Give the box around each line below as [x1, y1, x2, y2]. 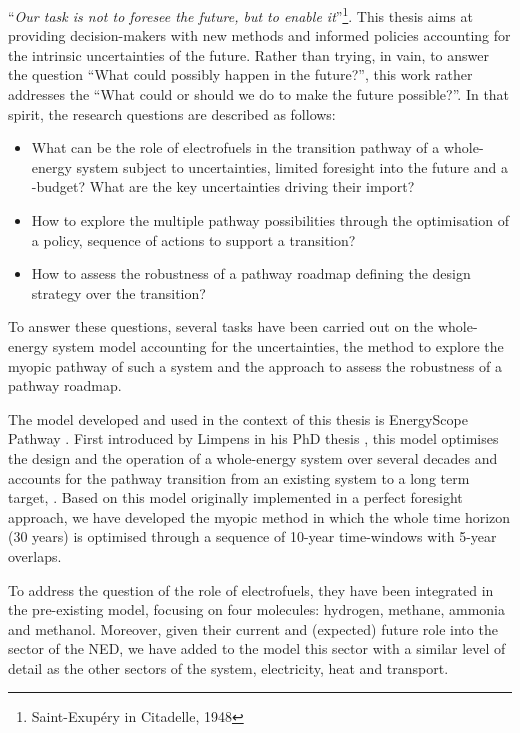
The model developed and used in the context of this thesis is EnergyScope [8, 408, 468, 429]
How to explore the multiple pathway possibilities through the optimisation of [31, 210, 509, 230]
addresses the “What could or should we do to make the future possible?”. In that [8, 84, 510, 105]
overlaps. [8, 545, 62, 566]
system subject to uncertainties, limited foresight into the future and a [76, 156, 508, 177]
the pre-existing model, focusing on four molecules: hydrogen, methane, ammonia [8, 599, 505, 620]
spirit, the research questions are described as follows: [8, 103, 336, 124]
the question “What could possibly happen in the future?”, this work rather [8, 64, 473, 85]
